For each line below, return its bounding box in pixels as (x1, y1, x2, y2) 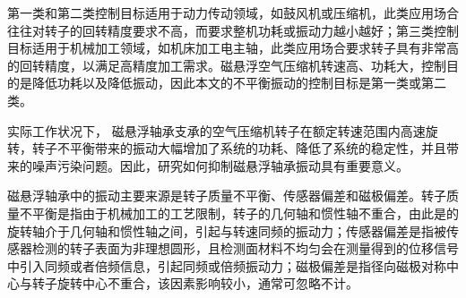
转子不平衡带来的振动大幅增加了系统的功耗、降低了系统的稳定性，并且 (31, 139, 446, 158)
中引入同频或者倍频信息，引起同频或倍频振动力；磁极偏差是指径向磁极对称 (7, 256, 446, 275)
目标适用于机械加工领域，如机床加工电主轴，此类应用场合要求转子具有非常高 (7, 38, 459, 57)
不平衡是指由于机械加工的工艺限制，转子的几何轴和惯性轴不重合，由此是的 (19, 203, 459, 222)
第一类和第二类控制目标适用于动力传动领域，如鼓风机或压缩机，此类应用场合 (7, 4, 459, 21)
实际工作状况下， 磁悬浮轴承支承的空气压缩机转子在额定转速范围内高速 (7, 121, 426, 140)
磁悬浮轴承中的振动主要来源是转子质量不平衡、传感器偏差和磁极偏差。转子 (7, 186, 446, 205)
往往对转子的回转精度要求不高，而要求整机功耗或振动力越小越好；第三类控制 (7, 21, 459, 39)
